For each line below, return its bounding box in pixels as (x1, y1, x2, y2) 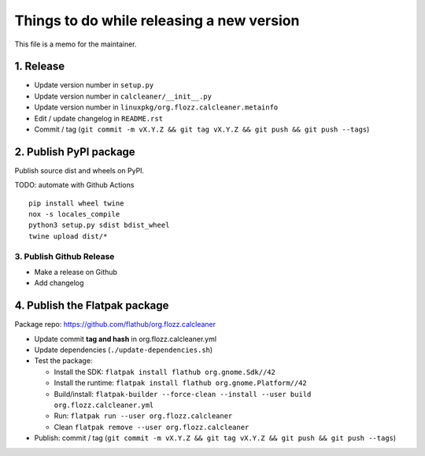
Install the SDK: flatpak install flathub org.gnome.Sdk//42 (54, 367, 275, 376)
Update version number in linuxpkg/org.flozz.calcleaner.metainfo (34, 102, 279, 112)
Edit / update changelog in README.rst (34, 113, 164, 123)
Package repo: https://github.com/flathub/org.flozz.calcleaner (14, 320, 216, 329)
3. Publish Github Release (14, 250, 115, 261)
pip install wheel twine (28, 198, 124, 208)
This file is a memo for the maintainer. (14, 39, 137, 49)
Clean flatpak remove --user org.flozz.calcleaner (54, 422, 249, 432)
